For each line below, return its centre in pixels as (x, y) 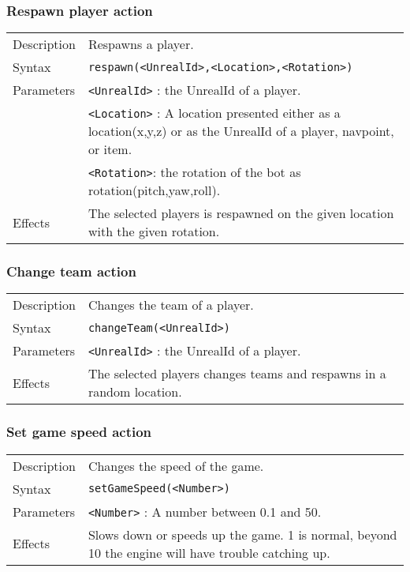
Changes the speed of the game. (176, 465)
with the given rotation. (154, 231)
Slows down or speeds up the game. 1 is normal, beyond (242, 534)
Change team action (71, 271)
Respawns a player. (141, 44)
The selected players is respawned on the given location (241, 213)
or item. (110, 149)
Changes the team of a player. (171, 305)
